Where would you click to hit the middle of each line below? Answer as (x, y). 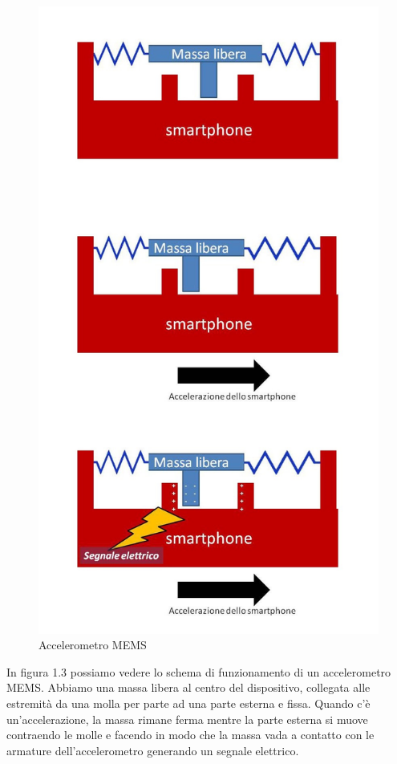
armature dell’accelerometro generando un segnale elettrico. (153, 750)
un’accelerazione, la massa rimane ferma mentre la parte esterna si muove (187, 719)
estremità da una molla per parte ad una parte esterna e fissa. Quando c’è (188, 703)
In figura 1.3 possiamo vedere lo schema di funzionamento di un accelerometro (199, 671)
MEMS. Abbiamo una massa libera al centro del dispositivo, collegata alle (188, 687)
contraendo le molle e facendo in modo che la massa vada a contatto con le (190, 735)
